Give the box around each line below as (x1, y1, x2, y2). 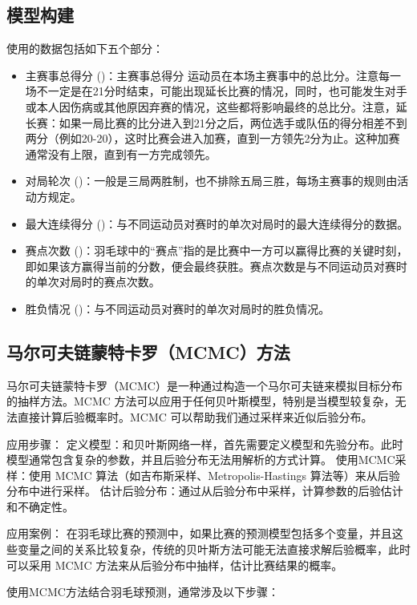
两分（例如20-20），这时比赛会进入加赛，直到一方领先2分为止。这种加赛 (25, 130, 400, 147)
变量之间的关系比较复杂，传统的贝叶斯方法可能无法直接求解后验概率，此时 (17, 541, 411, 558)
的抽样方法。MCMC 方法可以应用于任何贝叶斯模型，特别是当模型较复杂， (6, 393, 395, 409)
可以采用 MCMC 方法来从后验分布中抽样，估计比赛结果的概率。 (6, 556, 343, 573)
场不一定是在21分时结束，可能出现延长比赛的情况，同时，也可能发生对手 (25, 83, 407, 99)
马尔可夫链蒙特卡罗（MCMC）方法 (6, 339, 290, 364)
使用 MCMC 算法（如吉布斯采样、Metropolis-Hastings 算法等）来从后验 (28, 466, 400, 483)
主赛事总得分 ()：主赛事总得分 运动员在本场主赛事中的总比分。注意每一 (25, 67, 402, 83)
